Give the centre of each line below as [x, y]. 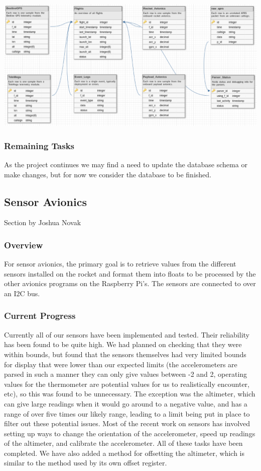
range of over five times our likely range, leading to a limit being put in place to [127, 413]
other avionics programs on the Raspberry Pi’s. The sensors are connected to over [130, 283]
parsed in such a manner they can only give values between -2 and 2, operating [126, 374]
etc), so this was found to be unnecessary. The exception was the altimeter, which [130, 394]
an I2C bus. [22, 293]
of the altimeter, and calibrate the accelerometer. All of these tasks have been [123, 443]
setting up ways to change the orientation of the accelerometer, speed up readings [130, 433]
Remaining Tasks [39, 145]
